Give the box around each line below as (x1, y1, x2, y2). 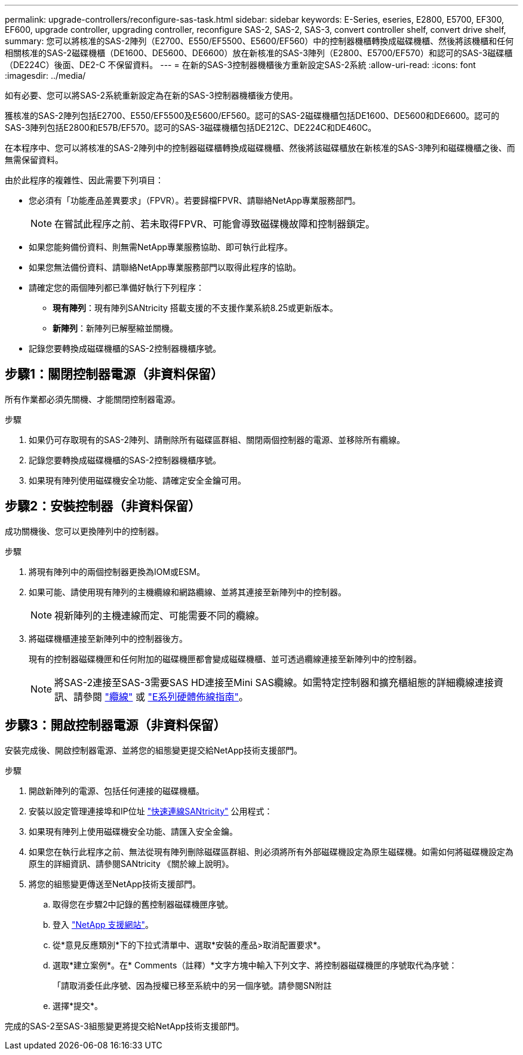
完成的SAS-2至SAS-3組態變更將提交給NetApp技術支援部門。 (5, 1020, 244, 1031)
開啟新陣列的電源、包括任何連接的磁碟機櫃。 (29, 785, 204, 796)
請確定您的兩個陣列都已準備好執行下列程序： (29, 282, 204, 293)
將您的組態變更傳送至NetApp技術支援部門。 (29, 878, 201, 889)
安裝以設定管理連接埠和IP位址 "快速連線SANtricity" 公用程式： (29, 805, 273, 816)
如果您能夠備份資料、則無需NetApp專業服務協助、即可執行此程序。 (29, 242, 293, 252)
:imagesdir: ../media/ (5, 70, 86, 81)
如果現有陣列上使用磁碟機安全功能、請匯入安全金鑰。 (29, 826, 238, 836)
